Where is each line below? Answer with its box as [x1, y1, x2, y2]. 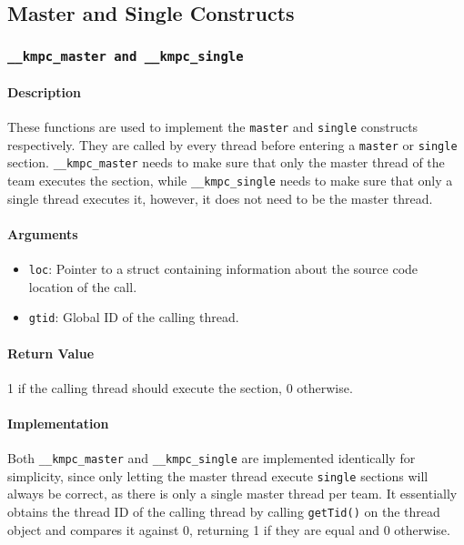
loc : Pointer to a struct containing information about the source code [28, 259, 419, 278]
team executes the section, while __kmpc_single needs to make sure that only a [7, 170, 453, 189]
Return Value [7, 343, 95, 362]
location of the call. [28, 277, 137, 296]
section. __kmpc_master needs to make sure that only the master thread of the [7, 153, 445, 172]
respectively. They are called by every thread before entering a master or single [7, 135, 458, 154]
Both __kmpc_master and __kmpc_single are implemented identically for [7, 449, 416, 468]
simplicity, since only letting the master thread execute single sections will [7, 466, 429, 485]
